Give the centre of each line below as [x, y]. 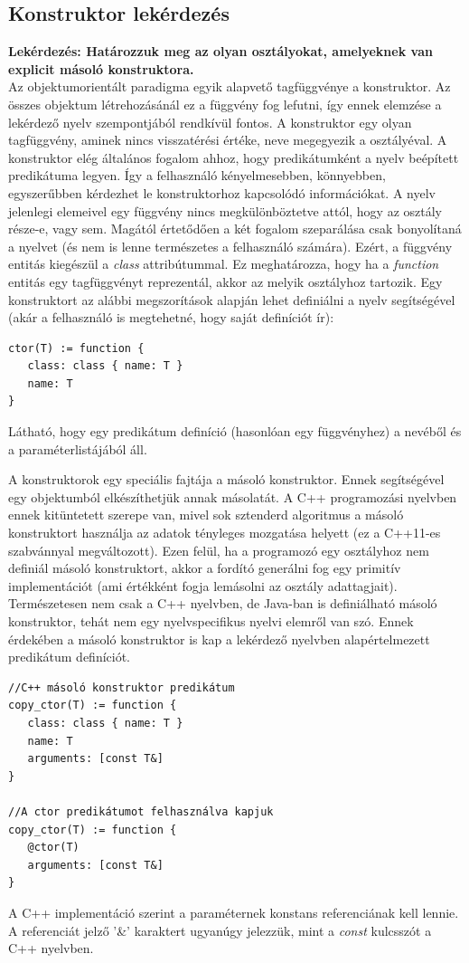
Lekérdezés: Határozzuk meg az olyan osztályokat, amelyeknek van [220, 51]
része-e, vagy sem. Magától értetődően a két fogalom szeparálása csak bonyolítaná [235, 229]
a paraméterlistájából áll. [78, 448]
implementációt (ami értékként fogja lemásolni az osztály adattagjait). [203, 585]
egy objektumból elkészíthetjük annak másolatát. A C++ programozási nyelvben [233, 496]
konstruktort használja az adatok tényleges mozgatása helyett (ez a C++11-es [225, 533]
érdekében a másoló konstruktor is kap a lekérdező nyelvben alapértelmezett [219, 639]
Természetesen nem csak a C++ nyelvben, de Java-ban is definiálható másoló [223, 603]
